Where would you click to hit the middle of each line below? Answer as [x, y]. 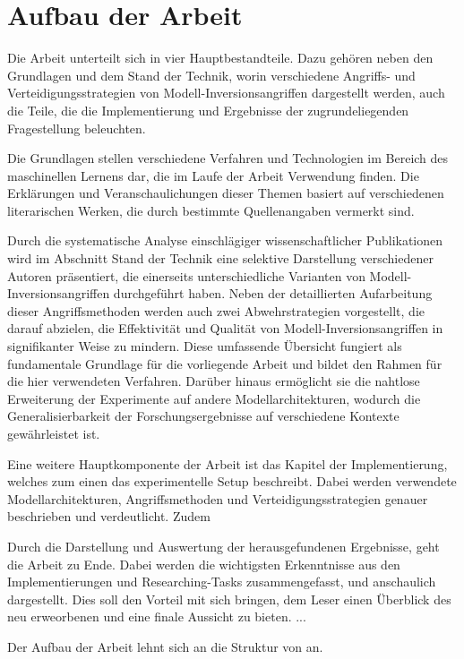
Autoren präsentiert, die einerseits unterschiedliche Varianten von [186, 275]
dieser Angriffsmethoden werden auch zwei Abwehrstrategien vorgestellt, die [216, 310]
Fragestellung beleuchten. [77, 128]
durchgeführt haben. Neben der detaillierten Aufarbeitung [273, 293]
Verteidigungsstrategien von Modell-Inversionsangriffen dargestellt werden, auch [226, 93]
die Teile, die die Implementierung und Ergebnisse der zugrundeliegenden [208, 110]
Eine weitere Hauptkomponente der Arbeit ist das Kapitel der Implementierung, [228, 463]
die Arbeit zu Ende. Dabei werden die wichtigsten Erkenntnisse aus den [204, 564]
